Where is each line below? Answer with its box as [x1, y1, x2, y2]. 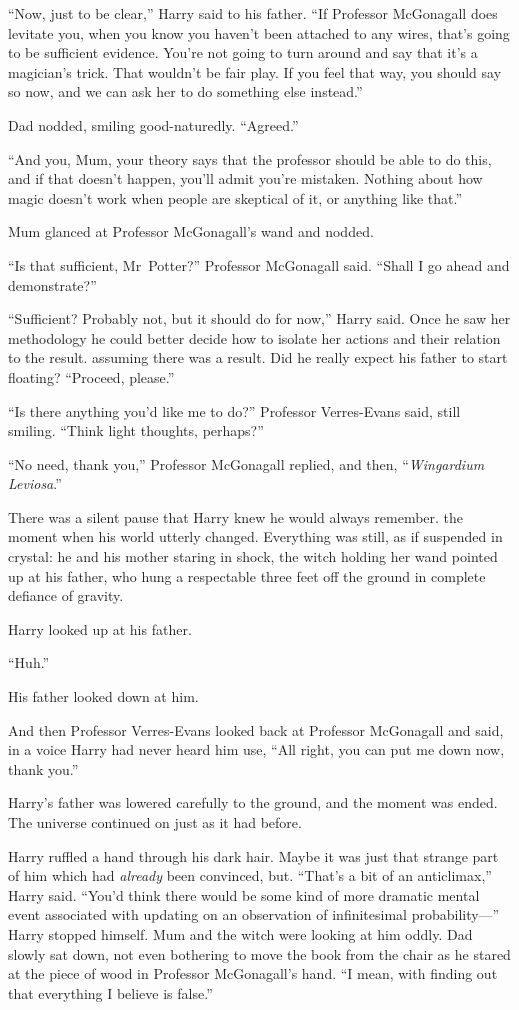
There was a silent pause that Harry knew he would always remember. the [8, 506, 464, 527]
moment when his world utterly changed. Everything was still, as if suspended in [8, 526, 503, 547]
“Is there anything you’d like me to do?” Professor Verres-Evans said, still [8, 400, 461, 421]
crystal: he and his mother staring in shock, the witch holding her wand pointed [8, 546, 498, 567]
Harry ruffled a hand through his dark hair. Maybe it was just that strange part [8, 845, 499, 866]
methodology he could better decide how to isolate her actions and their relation [8, 327, 501, 348]
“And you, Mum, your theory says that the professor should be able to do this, [8, 148, 492, 169]
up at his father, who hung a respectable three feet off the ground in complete [8, 565, 486, 586]
